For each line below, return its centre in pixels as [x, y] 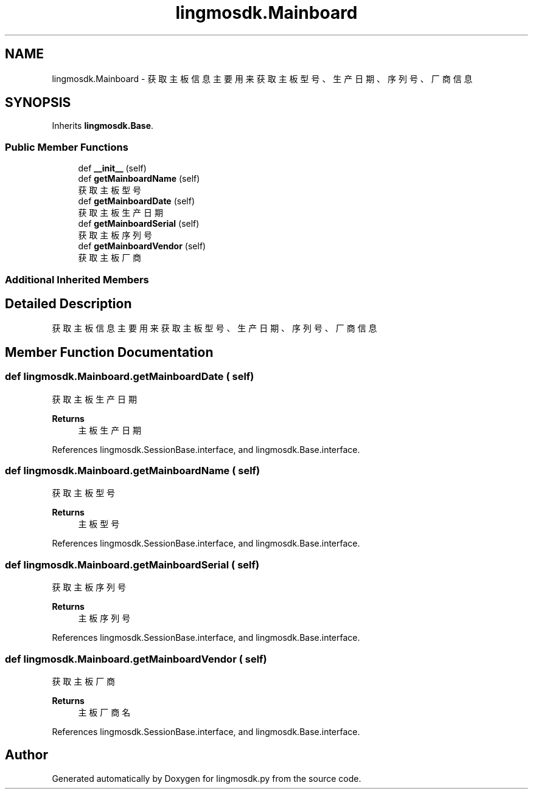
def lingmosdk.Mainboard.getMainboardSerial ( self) [132, 564]
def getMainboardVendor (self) [142, 246]
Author [26, 755]
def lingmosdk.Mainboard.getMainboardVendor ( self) [136, 659]
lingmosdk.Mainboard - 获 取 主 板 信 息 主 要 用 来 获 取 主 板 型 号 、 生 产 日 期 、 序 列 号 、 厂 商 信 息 [262, 78]
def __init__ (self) [112, 168]
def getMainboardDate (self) [136, 201]
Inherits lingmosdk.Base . [103, 126]
